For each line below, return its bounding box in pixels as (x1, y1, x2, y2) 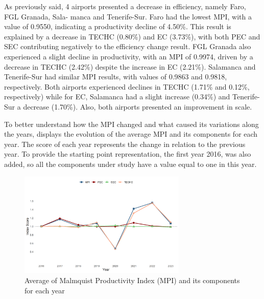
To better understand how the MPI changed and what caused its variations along (4, 118, 259, 129)
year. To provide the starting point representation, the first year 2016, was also (4, 148, 251, 159)
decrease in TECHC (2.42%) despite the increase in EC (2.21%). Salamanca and (4, 61, 256, 72)
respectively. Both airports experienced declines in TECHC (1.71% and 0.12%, (4, 81, 250, 92)
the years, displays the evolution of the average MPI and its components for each (4, 129, 258, 139)
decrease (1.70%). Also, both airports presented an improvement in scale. (23, 101, 252, 112)
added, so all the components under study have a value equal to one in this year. (4, 158, 257, 169)
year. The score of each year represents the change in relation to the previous (4, 138, 246, 149)
